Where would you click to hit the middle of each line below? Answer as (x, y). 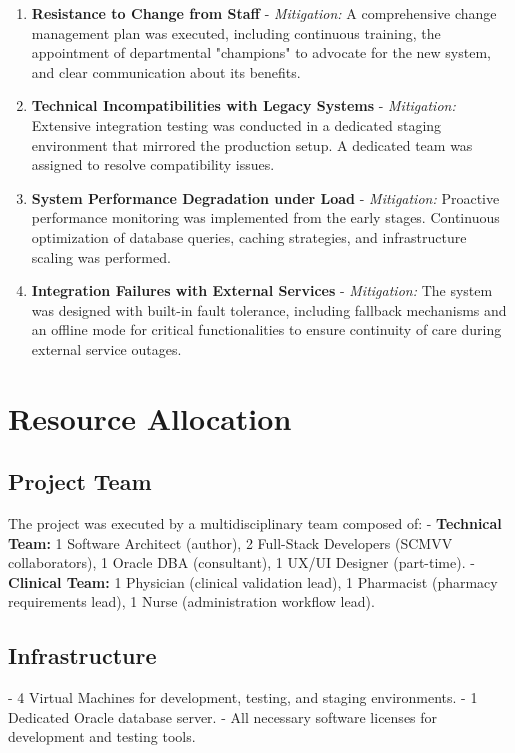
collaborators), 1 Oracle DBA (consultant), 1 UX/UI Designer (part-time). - (241, 562)
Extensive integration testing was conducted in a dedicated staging (236, 124)
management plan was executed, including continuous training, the (236, 32)
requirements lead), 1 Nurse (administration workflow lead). (191, 601)
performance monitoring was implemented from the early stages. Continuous (265, 217)
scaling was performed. (101, 256)
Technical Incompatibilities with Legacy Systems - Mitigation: (243, 105)
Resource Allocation (150, 417)
